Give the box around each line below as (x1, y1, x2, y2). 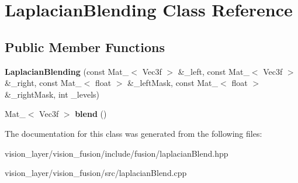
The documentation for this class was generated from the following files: (5, 127, 262, 139)
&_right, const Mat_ (5, 77, 82, 89)
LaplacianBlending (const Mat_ (5, 65, 129, 77)
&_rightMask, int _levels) (5, 88, 99, 100)
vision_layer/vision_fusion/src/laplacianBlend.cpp (5, 167, 187, 179)
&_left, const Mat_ (178, 65, 250, 77)
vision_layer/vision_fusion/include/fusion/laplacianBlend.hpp (5, 147, 228, 159)
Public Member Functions (5, 37, 165, 56)
